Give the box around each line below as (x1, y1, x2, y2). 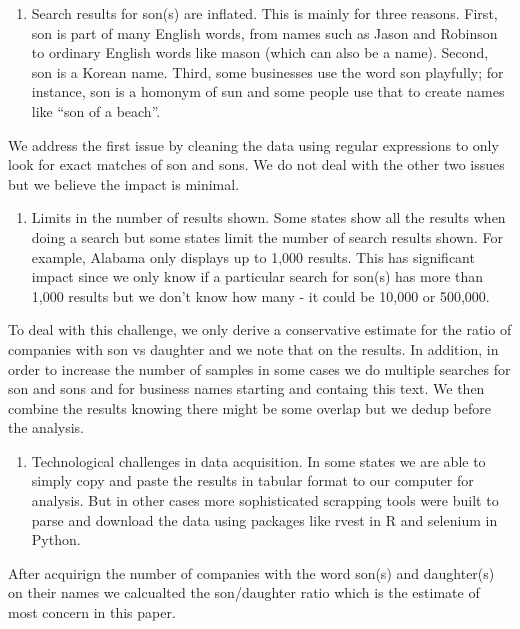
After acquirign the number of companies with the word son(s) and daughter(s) (8, 562, 495, 583)
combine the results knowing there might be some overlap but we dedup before (8, 397, 491, 418)
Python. (31, 529, 81, 550)
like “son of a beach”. (31, 100, 161, 121)
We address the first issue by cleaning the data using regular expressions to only (8, 134, 499, 155)
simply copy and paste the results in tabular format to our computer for (31, 470, 474, 491)
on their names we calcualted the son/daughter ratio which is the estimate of (8, 582, 480, 603)
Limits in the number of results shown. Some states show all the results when (31, 207, 506, 228)
